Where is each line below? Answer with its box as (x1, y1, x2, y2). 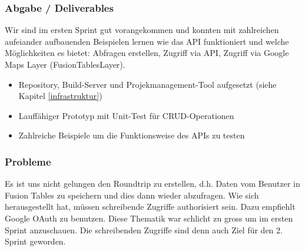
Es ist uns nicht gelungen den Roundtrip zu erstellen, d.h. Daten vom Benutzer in (5, 177, 300, 190)
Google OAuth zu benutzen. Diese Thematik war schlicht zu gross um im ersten (5, 212, 293, 224)
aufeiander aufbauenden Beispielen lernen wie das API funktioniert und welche (5, 35, 289, 47)
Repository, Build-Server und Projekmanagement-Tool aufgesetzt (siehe (18, 78, 277, 90)
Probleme (5, 154, 51, 169)
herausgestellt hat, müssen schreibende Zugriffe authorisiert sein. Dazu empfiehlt (5, 200, 296, 213)
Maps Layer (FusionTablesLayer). (5, 58, 125, 70)
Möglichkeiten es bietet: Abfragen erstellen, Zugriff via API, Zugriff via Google (5, 47, 289, 59)
